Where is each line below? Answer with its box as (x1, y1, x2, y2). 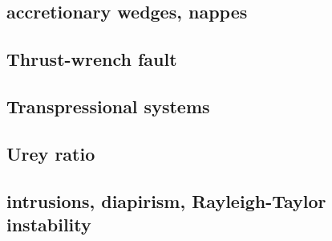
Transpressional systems (6, 93, 210, 118)
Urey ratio (6, 141, 95, 165)
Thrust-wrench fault (6, 47, 177, 71)
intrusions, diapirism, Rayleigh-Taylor (6, 188, 326, 213)
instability (6, 211, 91, 236)
